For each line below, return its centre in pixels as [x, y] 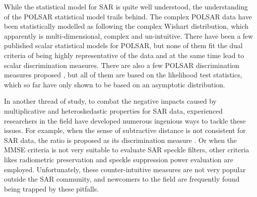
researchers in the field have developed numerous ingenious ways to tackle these [125, 120]
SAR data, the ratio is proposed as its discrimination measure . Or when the [121, 140]
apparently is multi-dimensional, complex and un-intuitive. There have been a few [128, 35]
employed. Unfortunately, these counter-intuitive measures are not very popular [125, 169]
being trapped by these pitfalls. [52, 188]
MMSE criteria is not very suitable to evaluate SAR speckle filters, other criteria [127, 150]
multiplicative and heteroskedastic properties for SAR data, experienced [113, 110]
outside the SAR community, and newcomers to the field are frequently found [122, 179]
